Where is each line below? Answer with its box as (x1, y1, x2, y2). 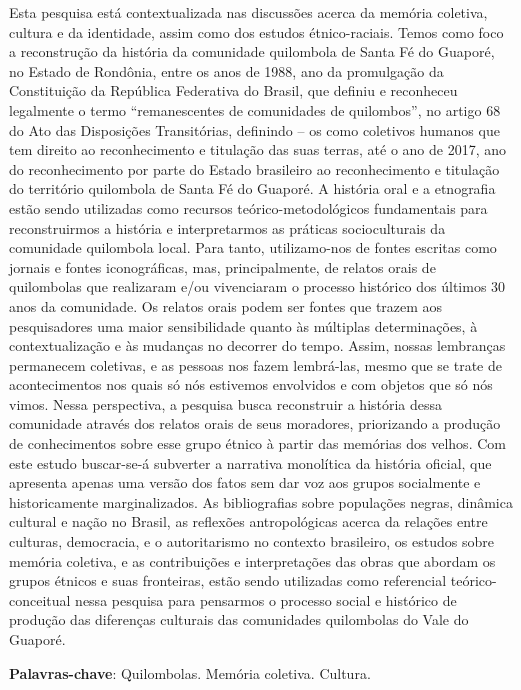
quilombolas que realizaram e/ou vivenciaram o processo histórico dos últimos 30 (9, 276, 506, 297)
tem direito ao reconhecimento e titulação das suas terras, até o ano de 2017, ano (9, 139, 507, 160)
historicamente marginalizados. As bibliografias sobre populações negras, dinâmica (9, 491, 513, 512)
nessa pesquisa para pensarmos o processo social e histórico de (75, 589, 457, 610)
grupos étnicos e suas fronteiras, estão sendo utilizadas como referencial (9, 570, 447, 591)
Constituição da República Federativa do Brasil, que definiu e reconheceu (9, 80, 458, 101)
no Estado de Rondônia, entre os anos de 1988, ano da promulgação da (9, 60, 444, 81)
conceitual (9, 589, 71, 610)
